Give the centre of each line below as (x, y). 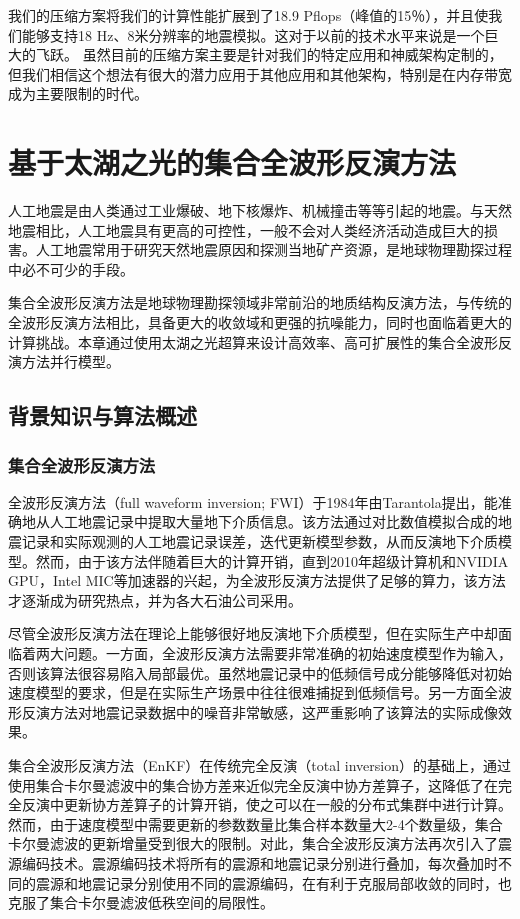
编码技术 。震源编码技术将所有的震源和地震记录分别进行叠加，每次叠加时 (259, 862)
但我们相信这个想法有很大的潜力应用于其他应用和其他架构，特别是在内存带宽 (260, 73)
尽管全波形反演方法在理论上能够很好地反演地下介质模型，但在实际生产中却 (253, 633)
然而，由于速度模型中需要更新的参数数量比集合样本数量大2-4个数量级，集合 (255, 823)
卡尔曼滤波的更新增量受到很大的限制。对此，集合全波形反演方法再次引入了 (253, 843)
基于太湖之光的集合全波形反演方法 (232, 162)
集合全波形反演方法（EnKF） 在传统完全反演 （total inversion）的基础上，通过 (259, 764)
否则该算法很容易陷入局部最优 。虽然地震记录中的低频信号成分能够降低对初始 (260, 672)
